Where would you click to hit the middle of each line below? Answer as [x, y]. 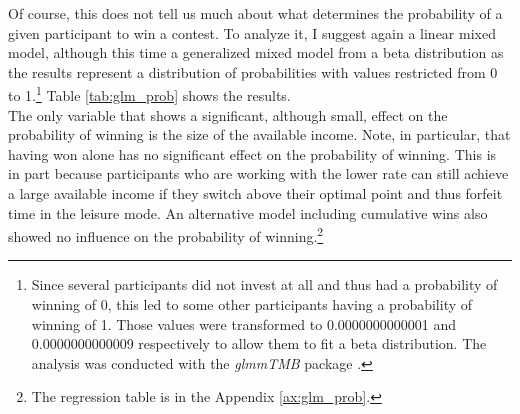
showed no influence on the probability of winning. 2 [166, 234]
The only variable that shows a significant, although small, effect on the [228, 114]
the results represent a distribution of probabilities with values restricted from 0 [253, 71]
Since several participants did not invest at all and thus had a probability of [264, 284]
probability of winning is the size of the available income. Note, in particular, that [259, 134]
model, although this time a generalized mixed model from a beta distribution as [256, 52]
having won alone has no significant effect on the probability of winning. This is [252, 153]
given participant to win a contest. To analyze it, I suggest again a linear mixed [252, 32]
